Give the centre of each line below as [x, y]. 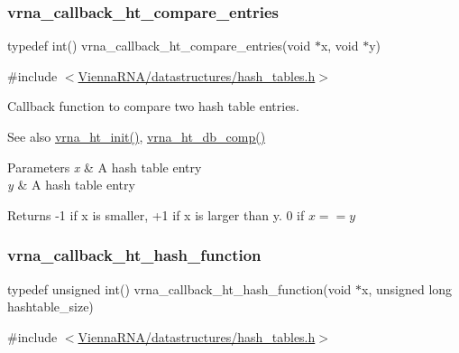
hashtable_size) [50, 307]
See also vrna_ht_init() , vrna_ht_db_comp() [137, 136]
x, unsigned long [407, 288]
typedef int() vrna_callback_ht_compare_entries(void [159, 46]
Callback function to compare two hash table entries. [153, 106]
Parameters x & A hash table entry [105, 167]
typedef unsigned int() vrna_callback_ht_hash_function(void [179, 288]
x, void [340, 46]
